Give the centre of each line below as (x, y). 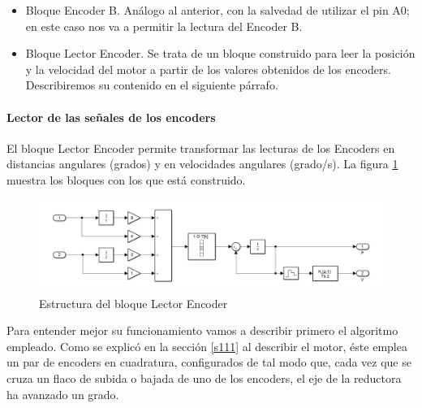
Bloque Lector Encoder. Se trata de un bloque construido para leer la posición (220, 53)
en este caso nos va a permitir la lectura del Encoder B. (164, 26)
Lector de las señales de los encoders (111, 117)
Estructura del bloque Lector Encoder (133, 303)
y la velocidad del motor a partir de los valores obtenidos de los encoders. (208, 69)
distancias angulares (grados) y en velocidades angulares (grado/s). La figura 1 (202, 164)
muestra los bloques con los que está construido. (126, 179)
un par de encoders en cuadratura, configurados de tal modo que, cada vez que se (209, 362)
